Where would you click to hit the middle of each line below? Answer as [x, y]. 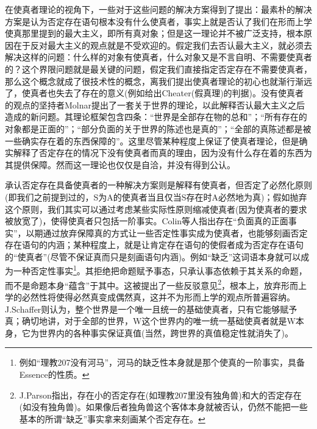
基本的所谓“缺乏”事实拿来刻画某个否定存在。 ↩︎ [112, 418]
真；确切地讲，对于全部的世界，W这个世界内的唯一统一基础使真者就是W [150, 321]
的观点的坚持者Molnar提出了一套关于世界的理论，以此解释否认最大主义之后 [155, 105]
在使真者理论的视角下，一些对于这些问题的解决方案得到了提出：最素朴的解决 [158, 9]
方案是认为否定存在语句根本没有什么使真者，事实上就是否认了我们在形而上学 [158, 21]
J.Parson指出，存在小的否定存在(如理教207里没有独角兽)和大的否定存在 [160, 395]
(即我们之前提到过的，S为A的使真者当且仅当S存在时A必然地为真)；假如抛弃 [156, 197]
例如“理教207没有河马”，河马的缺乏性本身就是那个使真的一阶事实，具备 [162, 362]
